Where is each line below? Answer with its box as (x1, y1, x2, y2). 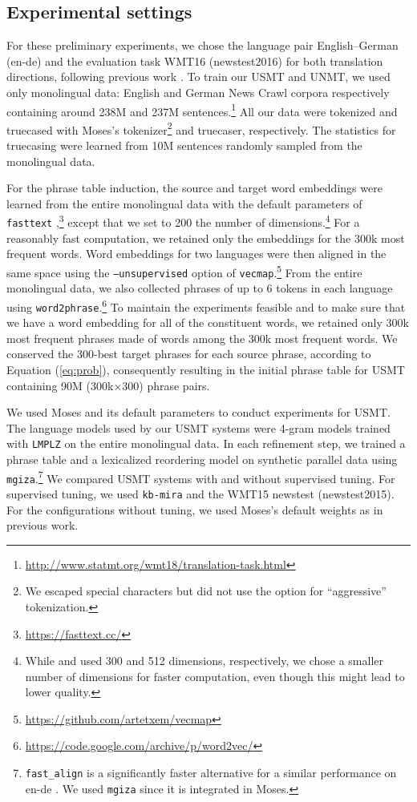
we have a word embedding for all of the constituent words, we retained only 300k (6, 314, 409, 331)
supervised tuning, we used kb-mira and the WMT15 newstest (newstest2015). (6, 485, 395, 502)
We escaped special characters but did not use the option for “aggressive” (25, 582, 387, 599)
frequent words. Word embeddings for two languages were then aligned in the (6, 245, 387, 262)
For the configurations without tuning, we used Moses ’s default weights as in (6, 501, 383, 518)
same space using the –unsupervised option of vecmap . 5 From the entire (6, 261, 362, 280)
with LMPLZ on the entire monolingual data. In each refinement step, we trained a (6, 435, 406, 452)
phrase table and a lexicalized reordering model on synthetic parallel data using (6, 450, 398, 467)
